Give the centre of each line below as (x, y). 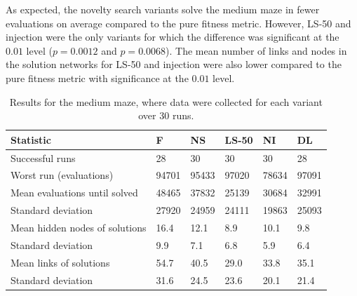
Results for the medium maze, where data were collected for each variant (166, 101)
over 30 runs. (166, 115)
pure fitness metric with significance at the (97, 78)
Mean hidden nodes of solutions (79, 227)
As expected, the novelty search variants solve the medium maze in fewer (163, 9)
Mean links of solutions (60, 262)
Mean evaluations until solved (74, 193)
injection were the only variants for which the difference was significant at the (173, 37)
